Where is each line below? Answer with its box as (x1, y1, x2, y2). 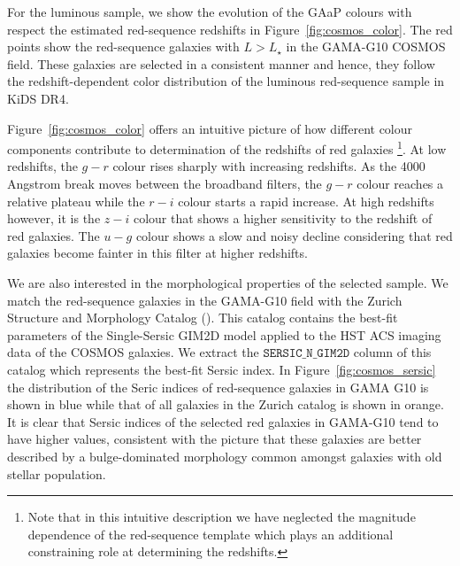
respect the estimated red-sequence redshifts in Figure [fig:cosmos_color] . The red (7, 19, 453, 38)
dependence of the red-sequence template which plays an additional (27, 524, 394, 543)
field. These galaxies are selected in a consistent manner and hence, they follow (7, 54, 435, 73)
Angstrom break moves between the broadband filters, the (7, 174, 322, 192)
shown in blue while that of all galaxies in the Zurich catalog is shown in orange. (7, 395, 444, 414)
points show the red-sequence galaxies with (7, 37, 240, 56)
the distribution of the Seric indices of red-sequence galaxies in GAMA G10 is (7, 377, 429, 396)
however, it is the (7, 209, 101, 228)
